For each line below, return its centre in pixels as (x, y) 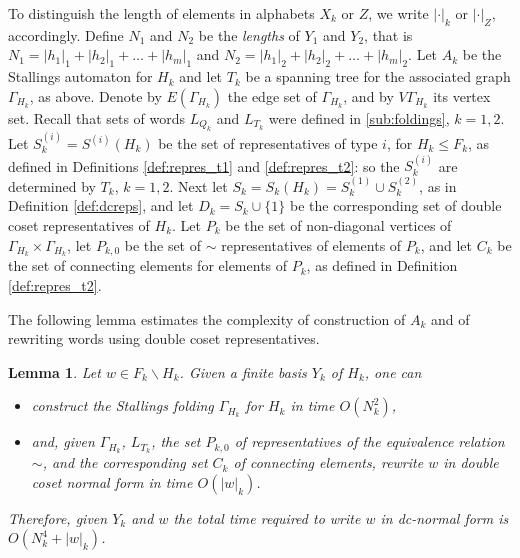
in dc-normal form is (444, 517)
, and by (368, 95)
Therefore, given (58, 517)
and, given (63, 441)
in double (471, 462)
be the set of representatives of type (268, 143)
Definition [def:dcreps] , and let (101, 205)
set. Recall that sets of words (97, 117)
